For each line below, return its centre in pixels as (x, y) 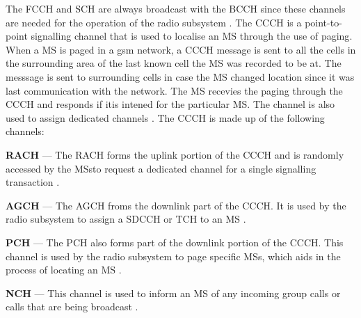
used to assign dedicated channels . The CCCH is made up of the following (165, 117)
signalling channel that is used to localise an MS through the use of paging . (192, 36)
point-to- (323, 22)
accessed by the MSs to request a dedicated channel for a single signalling (161, 168)
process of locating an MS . (64, 270)
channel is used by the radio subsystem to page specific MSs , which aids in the (173, 256)
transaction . (33, 182)
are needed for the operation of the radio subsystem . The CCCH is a (154, 22)
